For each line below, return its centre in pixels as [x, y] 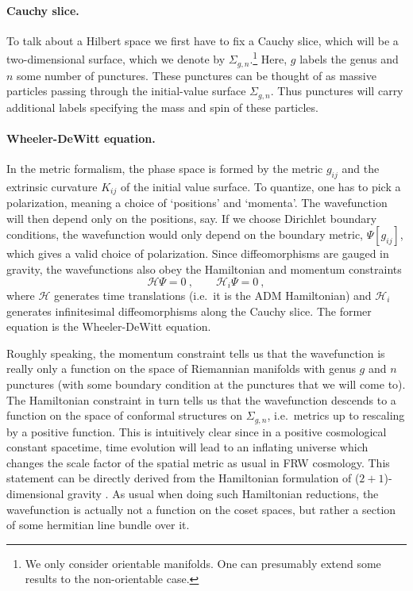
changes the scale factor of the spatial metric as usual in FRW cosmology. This [198, 462]
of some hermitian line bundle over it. [98, 525]
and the [361, 168]
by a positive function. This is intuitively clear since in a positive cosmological [197, 431]
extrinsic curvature [52, 186]
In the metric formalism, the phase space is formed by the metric [165, 168]
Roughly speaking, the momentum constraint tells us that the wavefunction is [196, 353]
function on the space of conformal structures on [125, 415]
